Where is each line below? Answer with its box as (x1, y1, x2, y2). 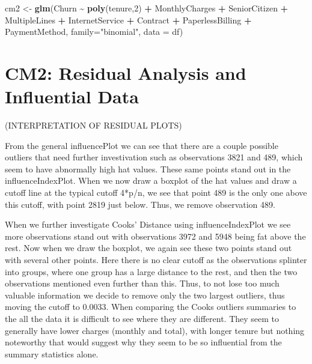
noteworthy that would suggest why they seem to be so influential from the (5, 336, 282, 348)
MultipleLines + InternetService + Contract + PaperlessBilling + (5, 13, 252, 26)
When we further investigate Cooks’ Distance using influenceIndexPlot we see (5, 218, 291, 231)
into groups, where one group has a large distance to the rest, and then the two (5, 265, 298, 278)
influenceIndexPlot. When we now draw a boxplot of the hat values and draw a (5, 174, 297, 187)
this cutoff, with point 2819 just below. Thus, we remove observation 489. (5, 198, 275, 210)
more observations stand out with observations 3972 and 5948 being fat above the (5, 229, 306, 242)
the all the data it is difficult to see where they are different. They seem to (5, 312, 280, 324)
